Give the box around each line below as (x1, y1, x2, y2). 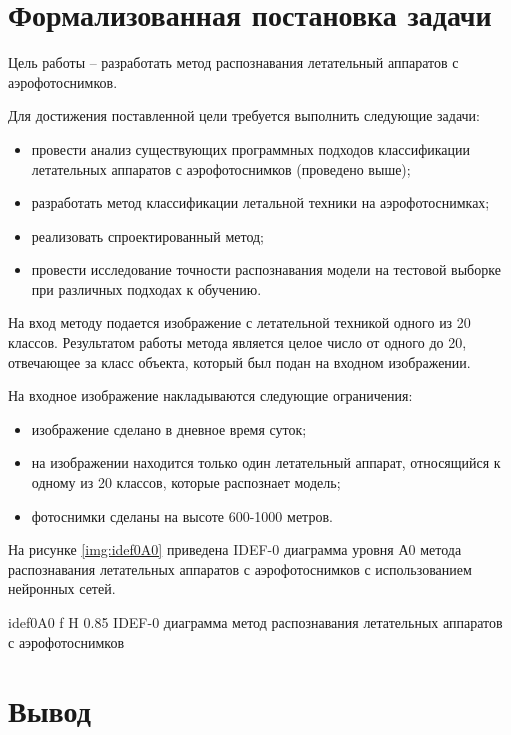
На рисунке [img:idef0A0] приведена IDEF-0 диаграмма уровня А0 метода (8, 539, 462, 560)
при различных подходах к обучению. (31, 278, 262, 299)
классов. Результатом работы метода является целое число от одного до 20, (8, 332, 467, 353)
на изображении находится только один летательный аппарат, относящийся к (31, 452, 501, 473)
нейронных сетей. (8, 578, 116, 599)
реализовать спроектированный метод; (31, 225, 265, 246)
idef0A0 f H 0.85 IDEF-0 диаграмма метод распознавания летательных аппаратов (8, 612, 503, 632)
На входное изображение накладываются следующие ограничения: (8, 385, 413, 406)
